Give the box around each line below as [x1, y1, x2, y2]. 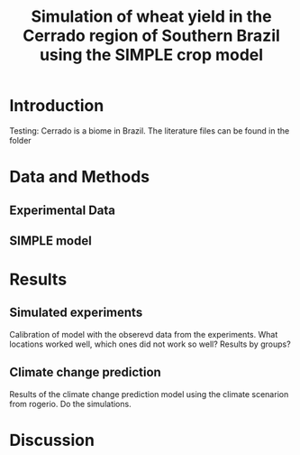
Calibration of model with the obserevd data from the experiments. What [9, 329, 278, 339]
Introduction [9, 96, 105, 116]
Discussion [9, 430, 95, 450]
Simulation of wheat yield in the [31, 6, 272, 27]
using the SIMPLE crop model [39, 45, 264, 65]
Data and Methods [9, 167, 150, 187]
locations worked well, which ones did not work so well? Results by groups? [9, 339, 291, 349]
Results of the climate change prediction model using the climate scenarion [9, 388, 289, 399]
